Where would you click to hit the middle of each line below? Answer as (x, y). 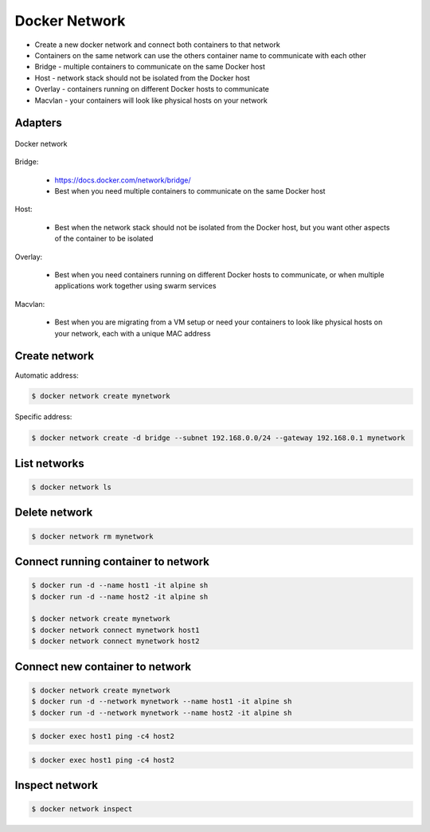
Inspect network (57, 785)
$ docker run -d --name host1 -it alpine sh (120, 585)
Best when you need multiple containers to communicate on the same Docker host (190, 191)
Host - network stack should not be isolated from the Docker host (142, 78)
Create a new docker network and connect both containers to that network (157, 45)
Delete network (54, 513)
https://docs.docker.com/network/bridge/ (123, 180)
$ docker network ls (71, 487)
